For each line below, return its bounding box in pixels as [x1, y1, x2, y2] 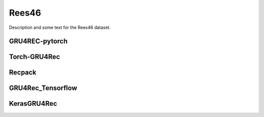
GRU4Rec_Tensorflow [9, 84, 78, 93]
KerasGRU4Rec [9, 99, 57, 108]
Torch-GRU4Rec [9, 53, 61, 61]
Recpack [9, 69, 37, 77]
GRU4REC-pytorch [9, 37, 68, 46]
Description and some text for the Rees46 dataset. [9, 24, 111, 30]
